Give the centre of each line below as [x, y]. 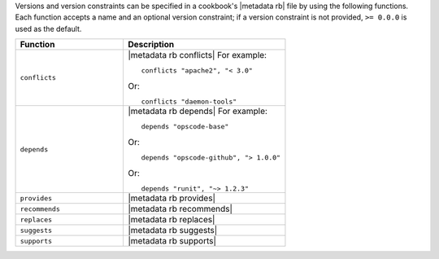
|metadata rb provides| [172, 198]
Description [151, 45]
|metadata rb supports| [172, 241]
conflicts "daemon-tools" [189, 102]
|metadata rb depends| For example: [198, 112]
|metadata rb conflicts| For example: [198, 55]
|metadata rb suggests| [173, 230]
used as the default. [48, 29]
